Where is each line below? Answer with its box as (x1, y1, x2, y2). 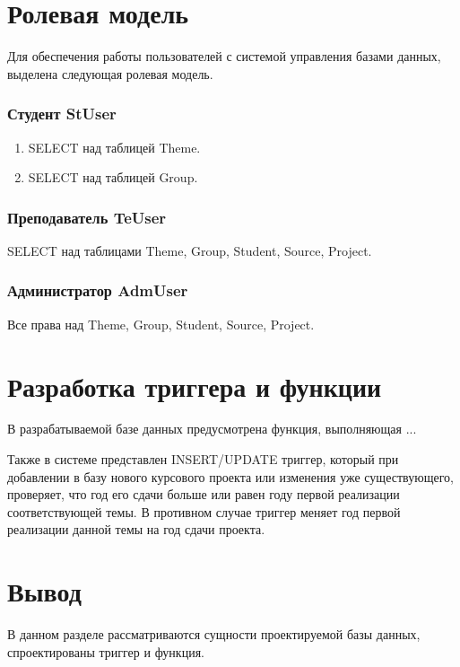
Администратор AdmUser (7, 279, 188, 302)
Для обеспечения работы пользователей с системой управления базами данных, (7, 47, 441, 66)
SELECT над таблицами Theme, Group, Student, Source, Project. (7, 241, 372, 259)
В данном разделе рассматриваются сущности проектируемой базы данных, (7, 625, 421, 644)
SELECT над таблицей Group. (28, 168, 198, 187)
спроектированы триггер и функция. (7, 642, 204, 661)
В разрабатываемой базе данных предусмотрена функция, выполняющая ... (7, 419, 417, 438)
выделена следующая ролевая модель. (7, 64, 213, 83)
